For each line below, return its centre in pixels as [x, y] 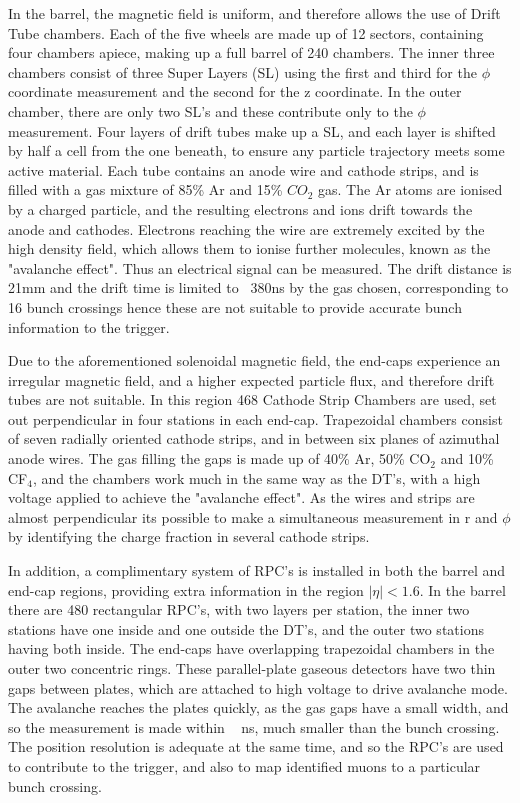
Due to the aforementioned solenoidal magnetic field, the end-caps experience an [254, 360]
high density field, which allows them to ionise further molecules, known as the [249, 248]
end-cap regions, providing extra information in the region [186, 589]
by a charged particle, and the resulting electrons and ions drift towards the [240, 208]
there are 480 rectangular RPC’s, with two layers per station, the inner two [239, 609]
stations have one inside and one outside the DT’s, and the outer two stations [246, 628]
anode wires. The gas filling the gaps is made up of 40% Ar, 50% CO [219, 458]
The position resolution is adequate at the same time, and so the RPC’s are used [256, 746]
